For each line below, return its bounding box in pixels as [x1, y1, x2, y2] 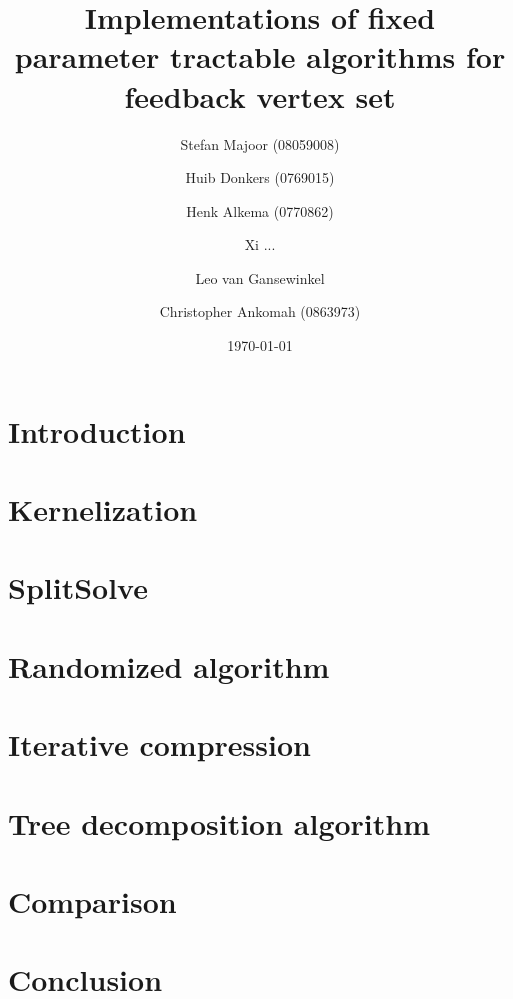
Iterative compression [8, 724, 311, 765]
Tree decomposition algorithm [8, 802, 431, 843]
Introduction [8, 410, 186, 451]
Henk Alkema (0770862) [186, 200, 334, 221]
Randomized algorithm [8, 645, 330, 686]
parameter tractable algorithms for [14, 36, 506, 77]
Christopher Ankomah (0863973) [159, 301, 361, 322]
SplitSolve [8, 567, 148, 608]
